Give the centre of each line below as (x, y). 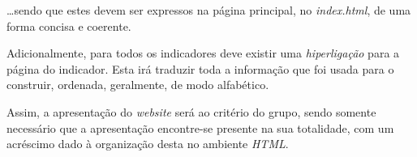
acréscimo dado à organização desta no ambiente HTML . (148, 144)
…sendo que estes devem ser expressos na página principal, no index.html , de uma (209, 10)
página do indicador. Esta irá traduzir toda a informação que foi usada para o (200, 68)
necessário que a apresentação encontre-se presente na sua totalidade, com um (200, 127)
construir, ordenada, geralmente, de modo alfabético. (138, 85)
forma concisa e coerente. (69, 25)
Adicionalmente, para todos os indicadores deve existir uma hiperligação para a (203, 53)
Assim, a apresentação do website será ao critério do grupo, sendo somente (191, 111)
